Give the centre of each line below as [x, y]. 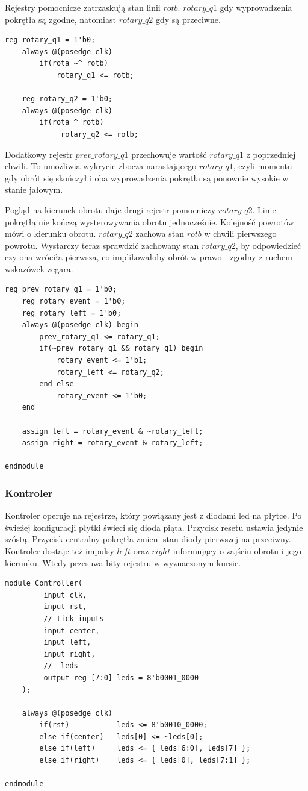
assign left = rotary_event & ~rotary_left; [112, 431]
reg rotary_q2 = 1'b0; [67, 99]
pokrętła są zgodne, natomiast [60, 19]
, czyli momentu [263, 166]
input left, [67, 642]
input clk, [65, 595]
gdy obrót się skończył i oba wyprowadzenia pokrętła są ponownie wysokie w [147, 177]
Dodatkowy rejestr [39, 154]
